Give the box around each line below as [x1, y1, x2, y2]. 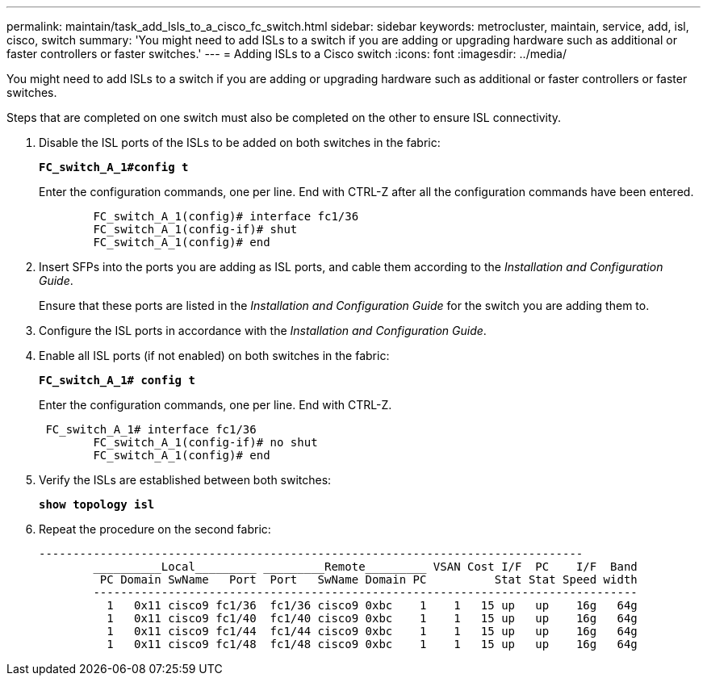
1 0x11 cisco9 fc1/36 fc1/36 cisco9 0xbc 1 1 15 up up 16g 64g [107, 599, 638, 612]
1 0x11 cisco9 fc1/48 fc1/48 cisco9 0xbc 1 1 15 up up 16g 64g [107, 638, 638, 651]
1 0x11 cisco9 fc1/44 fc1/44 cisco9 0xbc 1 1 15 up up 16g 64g [107, 625, 638, 638]
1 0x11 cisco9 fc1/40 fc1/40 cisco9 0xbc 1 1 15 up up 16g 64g [107, 612, 638, 625]
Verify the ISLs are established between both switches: [39, 473, 332, 487]
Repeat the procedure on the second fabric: [39, 522, 271, 536]
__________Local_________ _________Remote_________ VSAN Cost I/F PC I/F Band [93, 560, 638, 573]
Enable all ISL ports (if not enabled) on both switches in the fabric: [39, 349, 390, 362]
